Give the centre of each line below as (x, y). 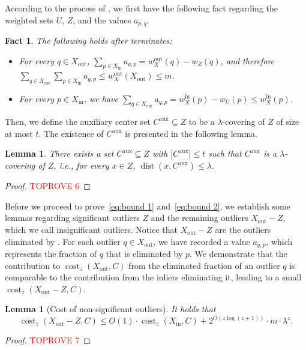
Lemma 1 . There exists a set (59, 153)
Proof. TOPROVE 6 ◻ (48, 186)
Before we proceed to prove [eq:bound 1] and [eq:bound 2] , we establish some (148, 206)
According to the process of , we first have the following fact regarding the (142, 8)
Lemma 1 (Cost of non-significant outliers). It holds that (110, 309)
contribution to (33, 265)
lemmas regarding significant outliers (72, 218)
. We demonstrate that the (238, 253)
